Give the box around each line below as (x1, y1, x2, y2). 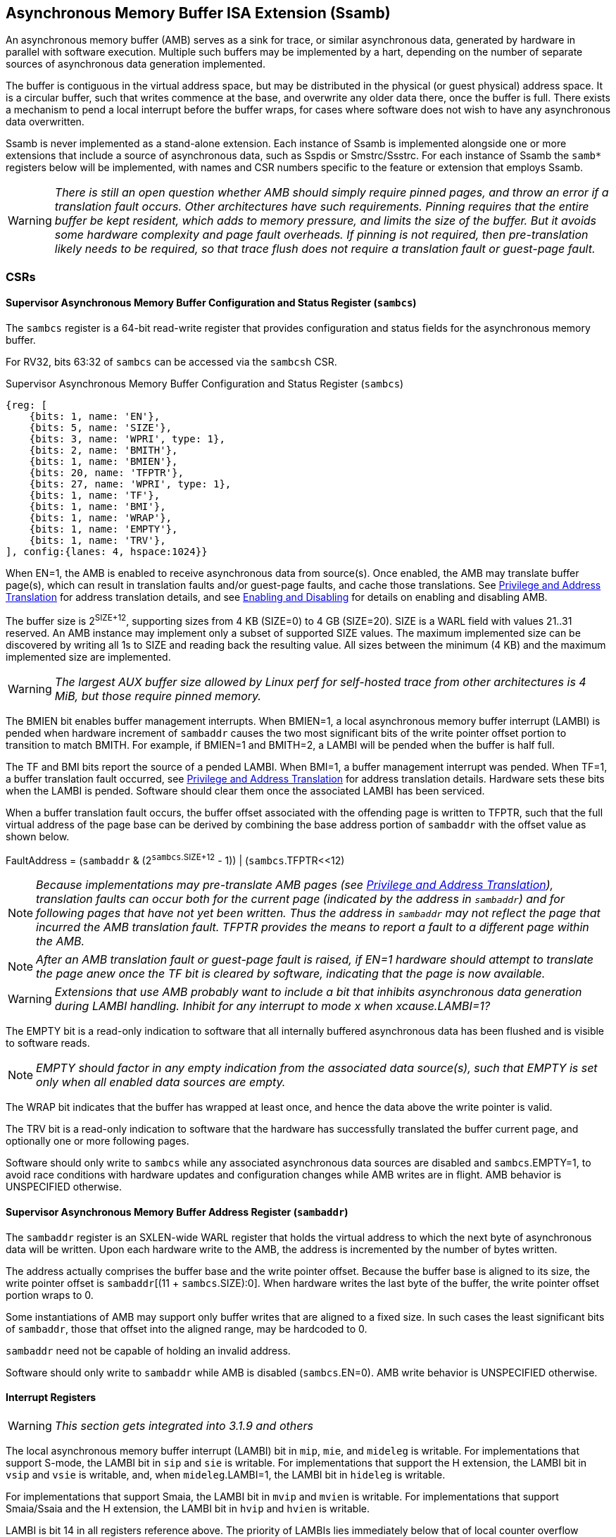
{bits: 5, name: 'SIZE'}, (29, 422, 172, 434)
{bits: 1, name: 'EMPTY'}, (29, 523, 178, 535)
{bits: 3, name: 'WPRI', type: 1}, (29, 433, 225, 445)
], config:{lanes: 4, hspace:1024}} (6, 546, 208, 558)
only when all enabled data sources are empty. (36, 1075, 286, 1090)
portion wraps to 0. (6, 1288, 94, 1301)
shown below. (6, 830, 70, 842)
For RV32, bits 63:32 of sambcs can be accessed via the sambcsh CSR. (6, 356, 337, 368)
